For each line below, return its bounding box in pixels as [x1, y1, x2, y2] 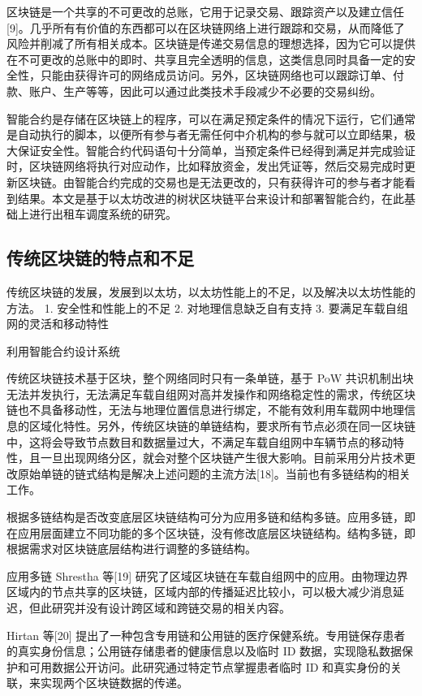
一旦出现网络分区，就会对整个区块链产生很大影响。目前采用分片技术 [40, 449, 404, 466]
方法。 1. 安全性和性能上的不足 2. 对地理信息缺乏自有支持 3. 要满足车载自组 [6, 299, 408, 316]
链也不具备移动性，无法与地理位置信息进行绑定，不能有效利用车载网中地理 [6, 401, 404, 418]
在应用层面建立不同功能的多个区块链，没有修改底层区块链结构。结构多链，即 [6, 524, 416, 541]
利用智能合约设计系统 [6, 342, 120, 359]
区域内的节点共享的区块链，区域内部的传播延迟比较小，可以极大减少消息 [6, 583, 393, 600]
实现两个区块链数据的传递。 [40, 674, 188, 691]
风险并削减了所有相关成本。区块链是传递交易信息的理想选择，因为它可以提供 [6, 35, 416, 52]
